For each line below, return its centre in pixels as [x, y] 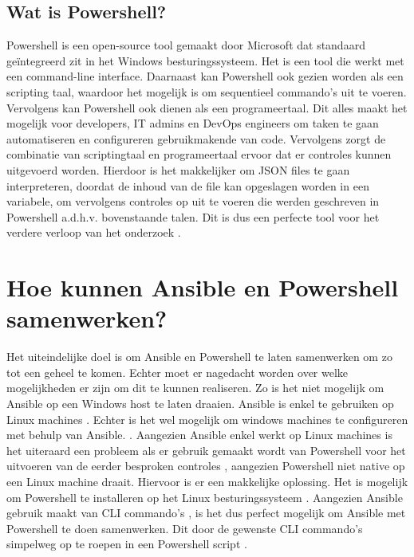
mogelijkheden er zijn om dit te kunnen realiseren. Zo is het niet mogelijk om [195, 388]
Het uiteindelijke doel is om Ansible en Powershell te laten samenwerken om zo [199, 357]
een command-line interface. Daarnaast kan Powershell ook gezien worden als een [205, 76]
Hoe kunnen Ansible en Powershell [203, 287]
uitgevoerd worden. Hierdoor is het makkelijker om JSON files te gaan [178, 169]
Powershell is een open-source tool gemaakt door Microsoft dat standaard [186, 45]
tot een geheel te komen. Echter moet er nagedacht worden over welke [177, 372]
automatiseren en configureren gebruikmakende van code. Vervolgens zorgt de [196, 138]
